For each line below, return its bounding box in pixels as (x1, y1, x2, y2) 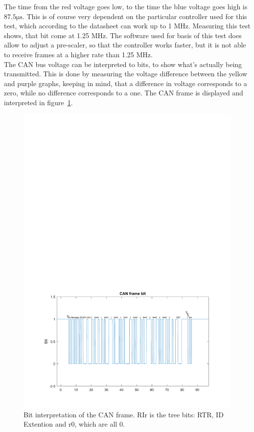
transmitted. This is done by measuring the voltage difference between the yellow (4, 68, 247, 79)
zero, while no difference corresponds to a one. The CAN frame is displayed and (4, 88, 243, 98)
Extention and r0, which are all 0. (23, 419, 125, 429)
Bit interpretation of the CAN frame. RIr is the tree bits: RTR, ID (23, 409, 224, 419)
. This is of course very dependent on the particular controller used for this (22, 11, 247, 21)
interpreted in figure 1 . (4, 97, 73, 107)
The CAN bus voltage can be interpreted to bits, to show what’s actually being (4, 59, 242, 69)
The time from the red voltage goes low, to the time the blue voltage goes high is (4, 1, 248, 11)
